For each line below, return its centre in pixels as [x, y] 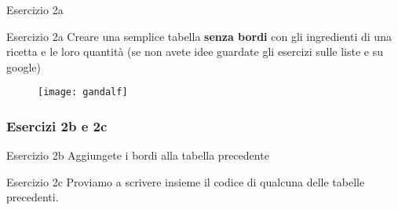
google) [24, 66]
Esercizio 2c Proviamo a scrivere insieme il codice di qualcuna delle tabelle [186, 181]
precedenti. [33, 197]
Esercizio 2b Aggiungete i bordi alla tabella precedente [138, 155]
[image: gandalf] [83, 92]
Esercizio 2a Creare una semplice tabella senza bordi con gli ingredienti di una [199, 36]
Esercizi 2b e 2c [57, 125]
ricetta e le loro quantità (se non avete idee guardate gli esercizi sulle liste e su [195, 52]
